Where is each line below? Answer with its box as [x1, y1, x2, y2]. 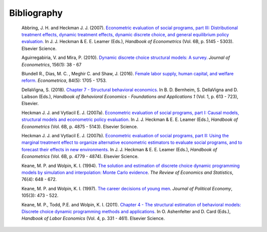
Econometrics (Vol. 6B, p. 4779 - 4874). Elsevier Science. [21, 154, 139, 160]
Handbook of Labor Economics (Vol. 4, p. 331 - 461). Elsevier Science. [21, 216, 165, 222]
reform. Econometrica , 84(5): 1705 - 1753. [21, 77, 107, 84]
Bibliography [9, 7, 63, 18]
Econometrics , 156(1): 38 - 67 [21, 61, 82, 67]
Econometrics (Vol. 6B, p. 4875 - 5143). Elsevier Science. [21, 123, 138, 129]
